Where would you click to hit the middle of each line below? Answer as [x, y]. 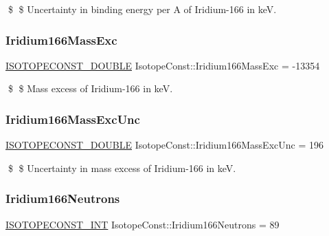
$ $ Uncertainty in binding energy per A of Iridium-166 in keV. [142, 9]
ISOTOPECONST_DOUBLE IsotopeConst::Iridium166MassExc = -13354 [163, 65]
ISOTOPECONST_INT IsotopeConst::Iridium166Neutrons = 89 [143, 224]
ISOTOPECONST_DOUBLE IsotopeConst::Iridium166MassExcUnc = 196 [164, 145]
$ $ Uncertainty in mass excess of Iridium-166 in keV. [122, 168]
